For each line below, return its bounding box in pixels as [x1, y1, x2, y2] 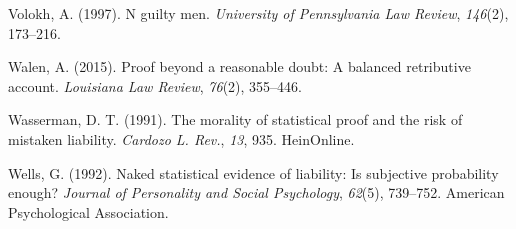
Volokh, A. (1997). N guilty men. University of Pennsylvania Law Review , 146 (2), [8, 3, 509, 23]
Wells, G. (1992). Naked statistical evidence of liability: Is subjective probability [8, 162, 499, 183]
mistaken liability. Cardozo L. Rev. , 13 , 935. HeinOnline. [8, 128, 355, 149]
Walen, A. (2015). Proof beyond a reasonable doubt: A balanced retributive [8, 56, 471, 77]
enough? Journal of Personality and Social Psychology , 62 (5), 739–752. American [8, 182, 505, 203]
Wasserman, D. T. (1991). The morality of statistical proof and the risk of [8, 109, 463, 130]
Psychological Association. [8, 201, 169, 222]
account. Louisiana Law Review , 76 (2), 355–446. [8, 75, 303, 96]
